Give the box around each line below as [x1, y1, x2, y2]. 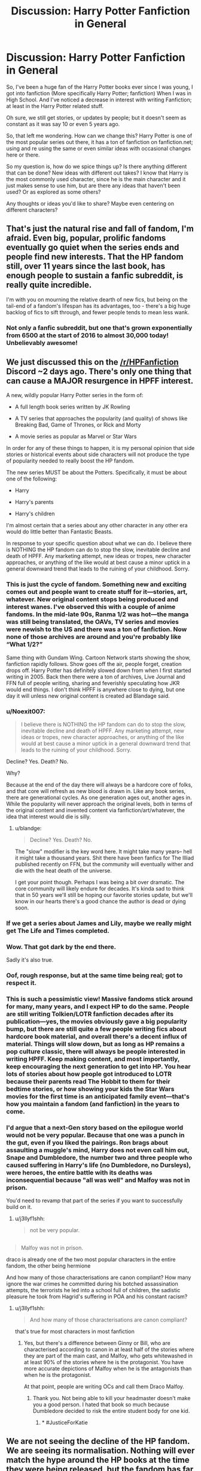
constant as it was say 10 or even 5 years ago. [6, 120, 120, 127]
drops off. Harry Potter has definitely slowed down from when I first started [6, 667, 191, 674]
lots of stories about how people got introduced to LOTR [6, 1070, 172, 1078]
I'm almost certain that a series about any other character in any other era [6, 522, 188, 529]
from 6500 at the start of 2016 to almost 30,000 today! [6, 331, 169, 340]
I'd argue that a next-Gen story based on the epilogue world [6, 1124, 184, 1132]
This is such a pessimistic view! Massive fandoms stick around [6, 995, 193, 1003]
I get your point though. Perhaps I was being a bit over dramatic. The [14, 879, 185, 886]
